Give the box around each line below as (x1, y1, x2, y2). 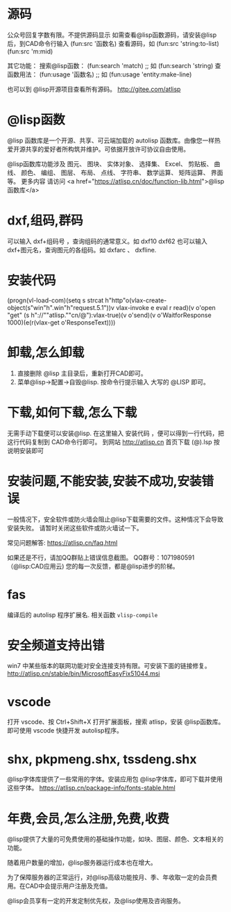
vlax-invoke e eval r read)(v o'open (115, 303, 216, 311)
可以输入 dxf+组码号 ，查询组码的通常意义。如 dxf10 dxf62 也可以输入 (7, 237, 208, 245)
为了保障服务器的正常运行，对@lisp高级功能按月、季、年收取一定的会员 (7, 873, 212, 881)
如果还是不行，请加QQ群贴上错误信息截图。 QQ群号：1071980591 (7, 553, 195, 562)
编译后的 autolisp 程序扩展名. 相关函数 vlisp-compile (7, 610, 158, 619)
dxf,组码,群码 (7, 213, 83, 229)
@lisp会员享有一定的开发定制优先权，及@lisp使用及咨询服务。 (7, 897, 185, 905)
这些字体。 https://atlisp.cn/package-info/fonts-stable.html (7, 783, 176, 792)
